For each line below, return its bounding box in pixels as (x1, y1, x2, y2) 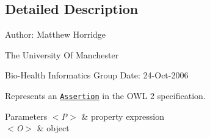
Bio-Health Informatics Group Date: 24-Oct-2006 (5, 69, 189, 81)
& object (37, 122, 70, 134)
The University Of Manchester (5, 48, 119, 61)
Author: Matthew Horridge (5, 28, 106, 41)
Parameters (5, 109, 48, 122)
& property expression (81, 109, 164, 122)
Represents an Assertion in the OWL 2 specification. (5, 89, 206, 102)
